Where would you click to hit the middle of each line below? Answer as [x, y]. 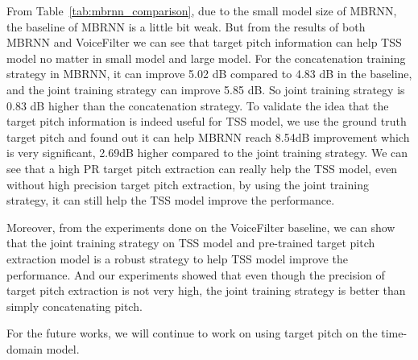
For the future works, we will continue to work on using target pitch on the [192, 333]
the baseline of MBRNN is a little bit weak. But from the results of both [186, 26]
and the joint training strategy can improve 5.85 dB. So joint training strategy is [206, 89]
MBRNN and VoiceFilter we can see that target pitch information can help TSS [204, 42]
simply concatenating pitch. [74, 306]
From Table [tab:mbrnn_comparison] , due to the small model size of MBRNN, [202, 10]
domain [25, 348]
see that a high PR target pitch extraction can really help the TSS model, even [202, 168]
